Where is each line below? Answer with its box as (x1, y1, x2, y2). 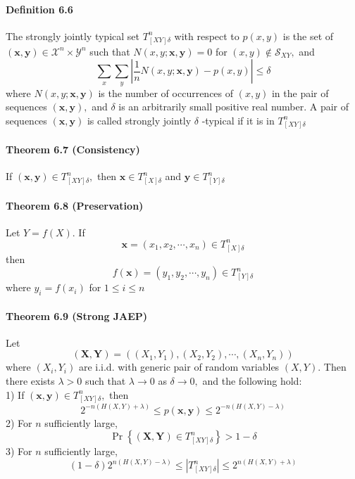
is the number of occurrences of (98, 85, 234, 100)
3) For (6, 444, 32, 459)
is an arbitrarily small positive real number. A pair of (118, 99, 349, 114)
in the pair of (271, 85, 329, 100)
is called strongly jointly (87, 113, 192, 127)
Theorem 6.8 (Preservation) (6, 198, 144, 212)
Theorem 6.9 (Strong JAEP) (6, 308, 148, 323)
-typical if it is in (201, 113, 275, 127)
